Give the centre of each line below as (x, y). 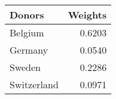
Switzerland (34, 84)
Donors (27, 15)
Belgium (27, 33)
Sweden (25, 67)
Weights (87, 15)
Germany (29, 50)
